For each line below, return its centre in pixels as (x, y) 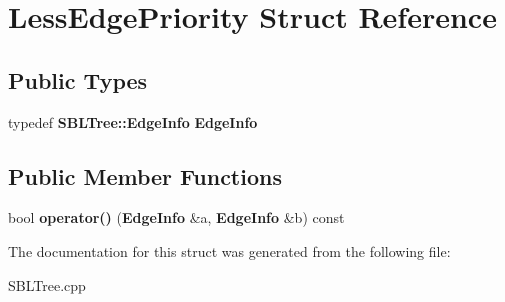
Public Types (78, 79)
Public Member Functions (145, 175)
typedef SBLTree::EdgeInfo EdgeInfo (133, 121)
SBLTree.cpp (47, 284)
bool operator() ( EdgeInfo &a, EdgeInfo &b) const (176, 217)
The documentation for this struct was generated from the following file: (229, 250)
